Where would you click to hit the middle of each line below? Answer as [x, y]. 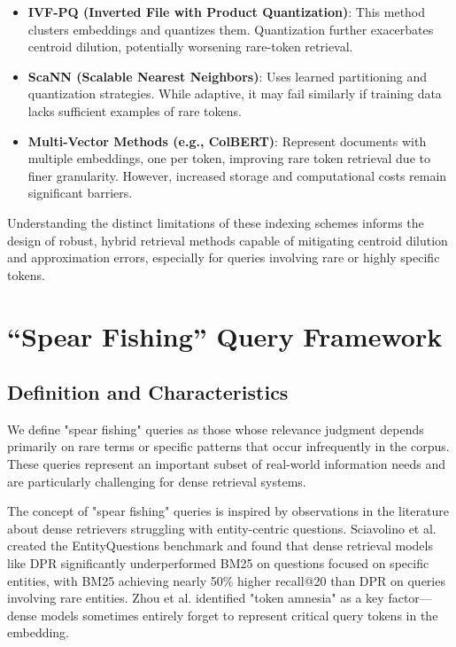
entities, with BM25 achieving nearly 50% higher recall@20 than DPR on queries [226, 580]
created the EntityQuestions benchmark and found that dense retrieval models [220, 546]
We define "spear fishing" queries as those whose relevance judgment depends [216, 429]
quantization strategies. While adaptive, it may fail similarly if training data [235, 94]
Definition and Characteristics [148, 392]
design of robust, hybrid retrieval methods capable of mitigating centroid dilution [228, 240]
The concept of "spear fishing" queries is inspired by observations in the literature [228, 511]
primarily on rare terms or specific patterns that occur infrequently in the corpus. [228, 446]
